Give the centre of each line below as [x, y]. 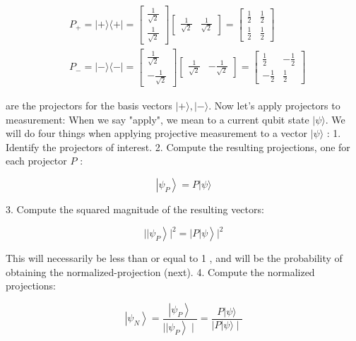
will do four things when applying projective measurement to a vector [156, 133]
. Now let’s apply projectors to [274, 106]
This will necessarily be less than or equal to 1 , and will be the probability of [174, 258]
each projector [36, 161]
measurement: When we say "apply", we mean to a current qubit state [158, 119]
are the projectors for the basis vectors [89, 106]
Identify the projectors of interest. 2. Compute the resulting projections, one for [178, 146]
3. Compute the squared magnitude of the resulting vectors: [135, 209]
